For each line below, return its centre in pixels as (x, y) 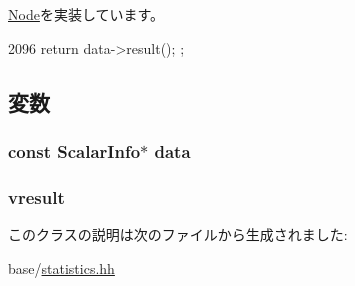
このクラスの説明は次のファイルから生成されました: (178, 234)
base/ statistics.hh (61, 267)
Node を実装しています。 (86, 14)
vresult (36, 196)
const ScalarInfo (74, 150)
